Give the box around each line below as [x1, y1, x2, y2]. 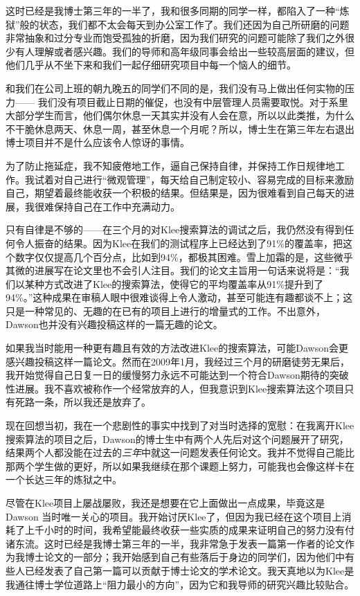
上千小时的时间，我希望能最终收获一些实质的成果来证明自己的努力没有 [24, 523, 345, 537]
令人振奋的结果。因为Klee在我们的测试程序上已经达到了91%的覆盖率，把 [15, 235, 343, 250]
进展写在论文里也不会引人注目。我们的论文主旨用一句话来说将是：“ [34, 263, 340, 278]
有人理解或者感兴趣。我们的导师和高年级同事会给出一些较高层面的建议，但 [15, 44, 354, 58]
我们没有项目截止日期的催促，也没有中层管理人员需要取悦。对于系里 [37, 94, 348, 109]
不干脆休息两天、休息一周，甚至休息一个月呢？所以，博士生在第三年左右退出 [6, 121, 354, 136]
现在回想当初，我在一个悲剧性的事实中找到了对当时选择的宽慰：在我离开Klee [6, 418, 354, 433]
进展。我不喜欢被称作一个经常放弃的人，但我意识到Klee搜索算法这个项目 [15, 381, 345, 395]
